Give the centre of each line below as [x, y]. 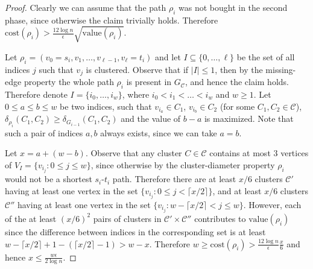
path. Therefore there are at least [174, 179]
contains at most [240, 153]
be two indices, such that [106, 106]
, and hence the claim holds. [237, 82]
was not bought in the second [233, 7]
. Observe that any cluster [134, 153]
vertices [295, 153]
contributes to [220, 218]
